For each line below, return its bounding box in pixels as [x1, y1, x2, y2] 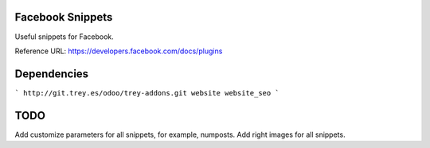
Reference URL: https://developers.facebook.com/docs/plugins [14, 46, 223, 56]
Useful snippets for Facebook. [14, 32, 115, 41]
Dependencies [14, 67, 89, 80]
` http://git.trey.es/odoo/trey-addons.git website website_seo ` [14, 88, 280, 97]
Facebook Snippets [14, 10, 113, 24]
